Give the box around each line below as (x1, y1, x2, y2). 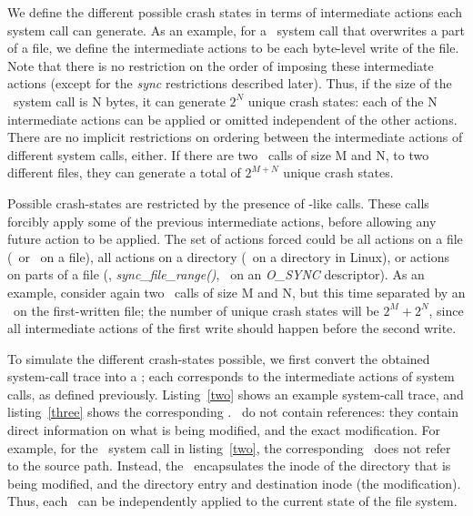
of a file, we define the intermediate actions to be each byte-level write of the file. (7, 38, 459, 57)
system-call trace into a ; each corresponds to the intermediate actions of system (7, 367, 455, 386)
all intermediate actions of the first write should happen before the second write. (7, 319, 457, 338)
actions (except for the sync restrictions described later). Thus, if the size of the (7, 74, 452, 93)
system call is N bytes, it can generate (13, 91, 226, 110)
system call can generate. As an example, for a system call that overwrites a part (7, 20, 466, 39)
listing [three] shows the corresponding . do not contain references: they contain (7, 402, 459, 421)
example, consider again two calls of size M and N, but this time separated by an (7, 282, 466, 301)
